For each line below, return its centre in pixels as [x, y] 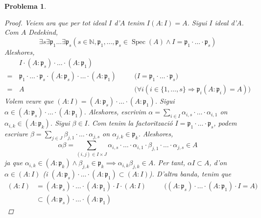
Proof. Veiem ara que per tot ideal [55, 22]
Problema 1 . [25, 6]
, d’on [218, 163]
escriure [16, 134]
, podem [225, 123]
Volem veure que [29, 101]
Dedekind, [43, 32]
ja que [13, 163]
